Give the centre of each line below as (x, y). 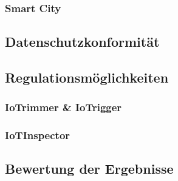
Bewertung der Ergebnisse (89, 169)
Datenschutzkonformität (82, 42)
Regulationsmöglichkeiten (87, 77)
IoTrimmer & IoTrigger (63, 107)
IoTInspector (38, 135)
